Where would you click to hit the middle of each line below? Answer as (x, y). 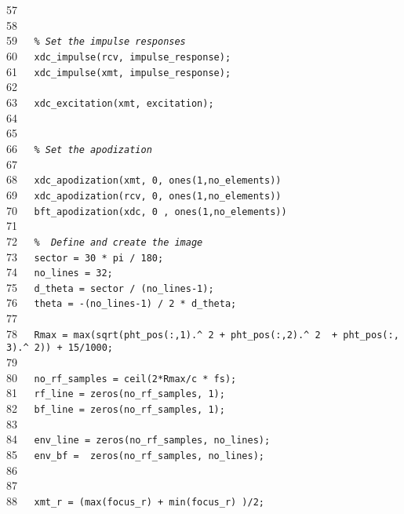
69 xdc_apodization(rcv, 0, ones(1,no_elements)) (144, 194)
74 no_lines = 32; (60, 272)
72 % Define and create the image (105, 241)
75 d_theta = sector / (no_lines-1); (110, 287)
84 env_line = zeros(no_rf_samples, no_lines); (138, 439)
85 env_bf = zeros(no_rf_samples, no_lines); (135, 455)
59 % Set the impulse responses (96, 40)
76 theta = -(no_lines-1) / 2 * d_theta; (122, 303)
